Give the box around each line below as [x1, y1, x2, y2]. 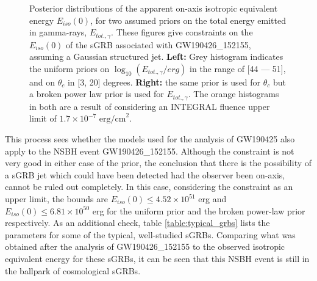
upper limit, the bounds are [5, 192, 108, 205]
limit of [29, 112, 57, 125]
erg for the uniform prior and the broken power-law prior [92, 204, 305, 217]
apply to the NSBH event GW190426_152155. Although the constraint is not [5, 144, 294, 157]
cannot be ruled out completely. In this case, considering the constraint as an [5, 180, 293, 193]
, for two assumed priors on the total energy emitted [90, 13, 286, 26]
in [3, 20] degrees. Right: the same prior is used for [67, 75, 261, 88]
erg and [198, 192, 227, 205]
